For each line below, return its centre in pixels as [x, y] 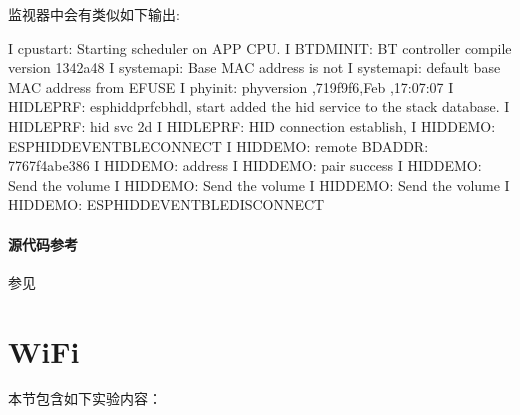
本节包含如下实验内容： [85, 398]
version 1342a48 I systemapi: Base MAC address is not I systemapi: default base [254, 67]
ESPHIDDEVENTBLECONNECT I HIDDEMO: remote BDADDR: [218, 145]
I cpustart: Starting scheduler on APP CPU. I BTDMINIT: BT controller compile [260, 47]
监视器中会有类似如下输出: [94, 14]
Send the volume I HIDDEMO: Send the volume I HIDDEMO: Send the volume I [259, 184]
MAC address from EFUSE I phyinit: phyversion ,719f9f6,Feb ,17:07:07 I [231, 86]
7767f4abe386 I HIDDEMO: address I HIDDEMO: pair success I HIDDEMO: [245, 165]
